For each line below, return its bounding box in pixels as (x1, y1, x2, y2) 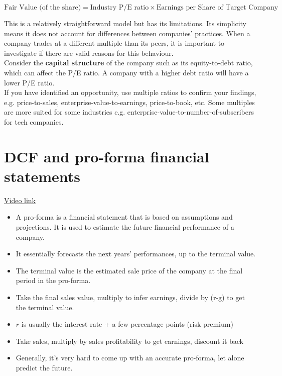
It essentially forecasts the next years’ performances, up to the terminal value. (16, 248, 256, 259)
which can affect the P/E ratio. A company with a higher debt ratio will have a (4, 67, 249, 77)
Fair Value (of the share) (4, 4, 81, 11)
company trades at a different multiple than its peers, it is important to (4, 38, 225, 48)
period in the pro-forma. (16, 275, 91, 286)
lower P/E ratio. (4, 77, 55, 87)
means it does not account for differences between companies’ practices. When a (4, 28, 250, 38)
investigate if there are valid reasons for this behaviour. (4, 47, 174, 58)
